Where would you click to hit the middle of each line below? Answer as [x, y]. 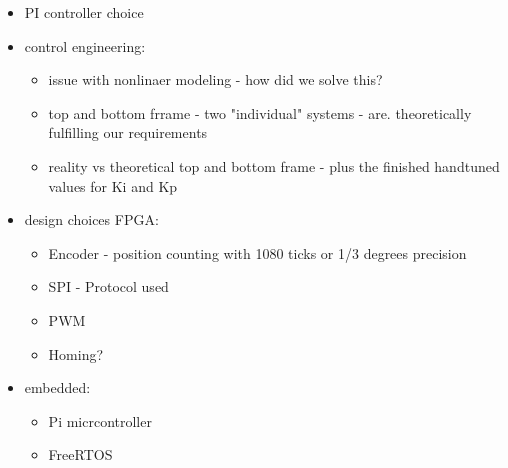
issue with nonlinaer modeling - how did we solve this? [215, 79]
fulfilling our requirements [128, 132]
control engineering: [85, 45]
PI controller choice [84, 12]
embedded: [57, 387]
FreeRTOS [80, 454]
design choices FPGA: [91, 219]
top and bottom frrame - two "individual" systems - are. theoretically [260, 112]
